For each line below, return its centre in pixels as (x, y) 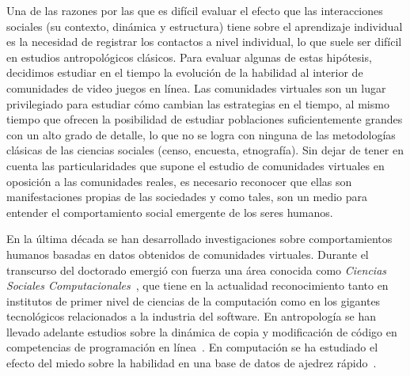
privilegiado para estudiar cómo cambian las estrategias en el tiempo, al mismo (198, 103)
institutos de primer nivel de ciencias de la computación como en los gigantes (194, 300)
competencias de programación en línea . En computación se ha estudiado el (192, 347)
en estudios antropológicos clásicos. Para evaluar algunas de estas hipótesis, (189, 57)
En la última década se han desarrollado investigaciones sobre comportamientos (199, 239)
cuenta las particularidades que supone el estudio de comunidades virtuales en (196, 165)
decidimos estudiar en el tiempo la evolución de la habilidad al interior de (185, 72)
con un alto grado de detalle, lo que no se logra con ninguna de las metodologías (201, 134)
